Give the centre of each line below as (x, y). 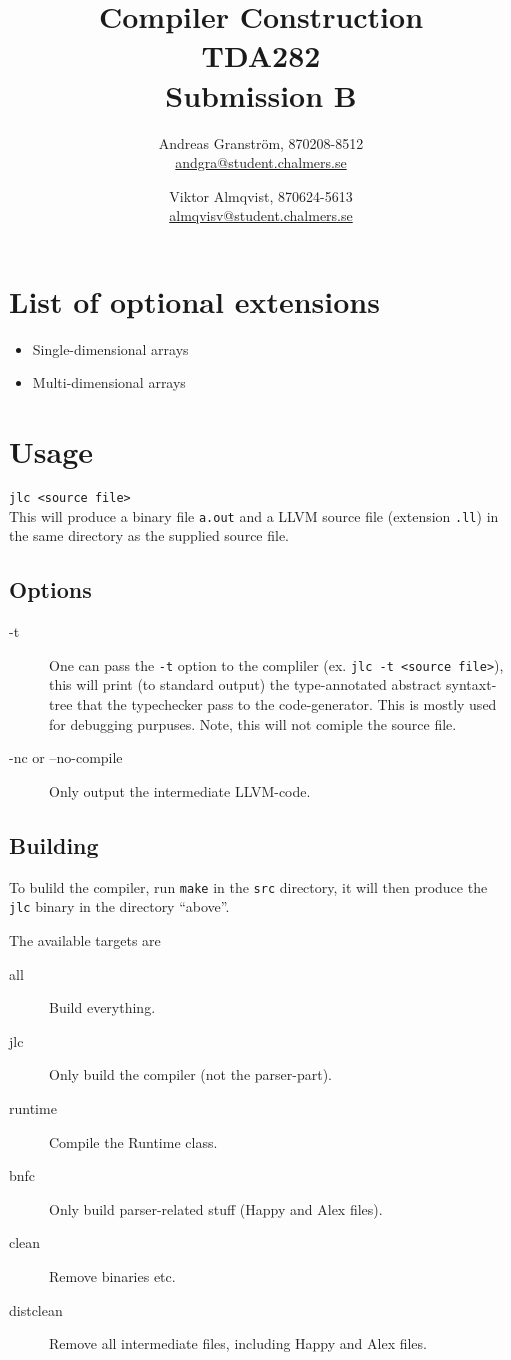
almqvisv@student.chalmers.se (261, 215)
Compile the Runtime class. (133, 1141)
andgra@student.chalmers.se (261, 162)
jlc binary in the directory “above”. (119, 906)
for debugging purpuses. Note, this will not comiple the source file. (253, 723)
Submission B (261, 94)
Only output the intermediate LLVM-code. (180, 790)
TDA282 (261, 55)
